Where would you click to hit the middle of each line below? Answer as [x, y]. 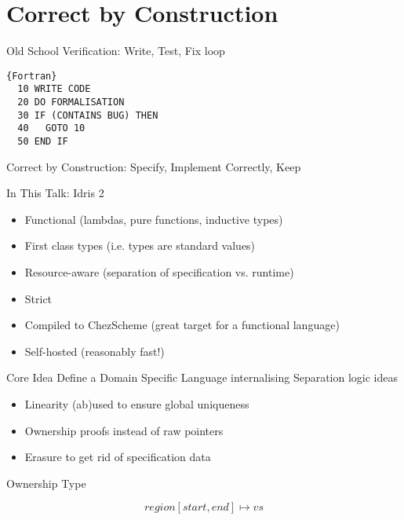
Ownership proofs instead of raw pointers [124, 430]
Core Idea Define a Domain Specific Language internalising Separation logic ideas [202, 377]
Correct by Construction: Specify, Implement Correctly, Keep [154, 166]
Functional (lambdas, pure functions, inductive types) [154, 219]
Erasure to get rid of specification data [118, 457]
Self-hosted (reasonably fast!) [95, 351]
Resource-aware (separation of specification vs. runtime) [159, 272]
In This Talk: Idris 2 [55, 193]
